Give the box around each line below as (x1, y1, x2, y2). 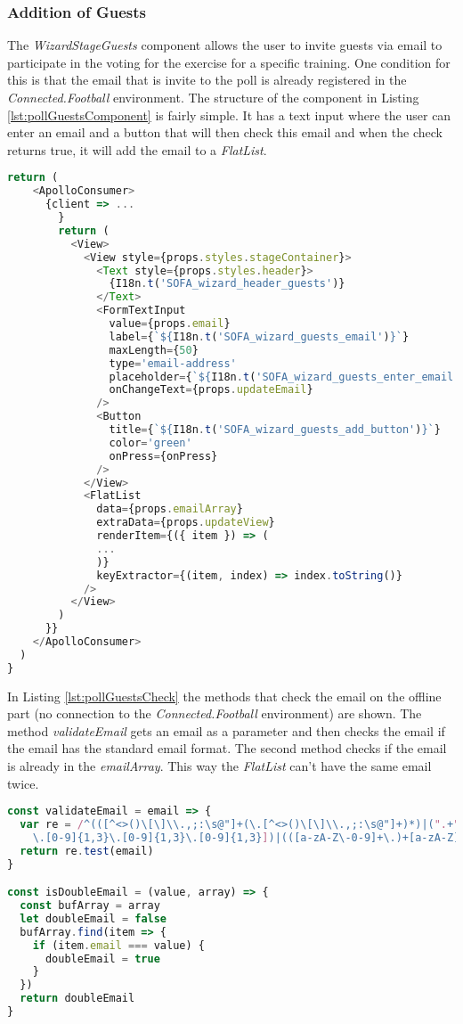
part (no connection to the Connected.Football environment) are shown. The (7, 704, 422, 723)
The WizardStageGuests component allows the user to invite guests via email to (7, 36, 443, 54)
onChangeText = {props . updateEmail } (109, 383, 313, 397)
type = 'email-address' (109, 356, 237, 370)
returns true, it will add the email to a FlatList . (7, 140, 267, 159)
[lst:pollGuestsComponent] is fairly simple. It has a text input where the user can (7, 105, 451, 124)
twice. (7, 774, 39, 792)
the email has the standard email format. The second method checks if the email (7, 739, 447, 758)
